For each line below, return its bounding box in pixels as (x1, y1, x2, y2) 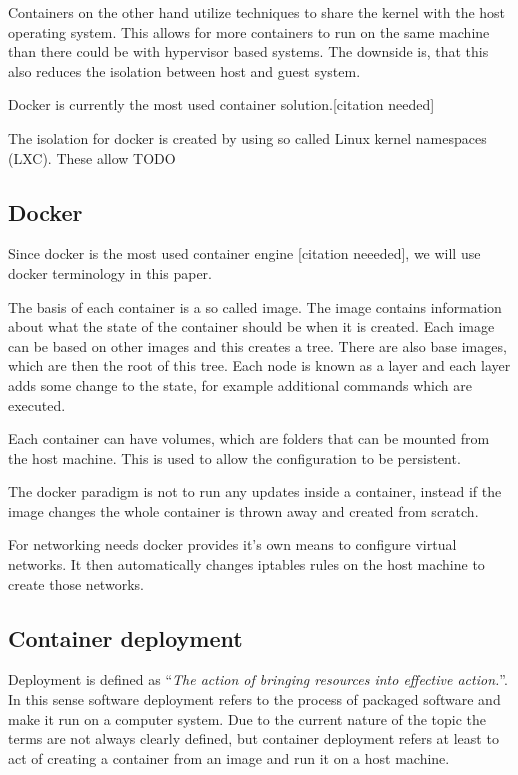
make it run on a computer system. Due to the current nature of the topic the (8, 708, 487, 729)
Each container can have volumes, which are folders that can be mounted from (8, 428, 490, 449)
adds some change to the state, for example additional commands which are (8, 374, 472, 395)
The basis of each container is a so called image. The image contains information (8, 296, 502, 317)
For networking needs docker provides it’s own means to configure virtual (8, 534, 457, 555)
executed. (8, 394, 66, 415)
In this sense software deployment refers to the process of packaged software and (8, 689, 501, 710)
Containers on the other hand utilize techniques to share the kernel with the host (8, 2, 506, 22)
